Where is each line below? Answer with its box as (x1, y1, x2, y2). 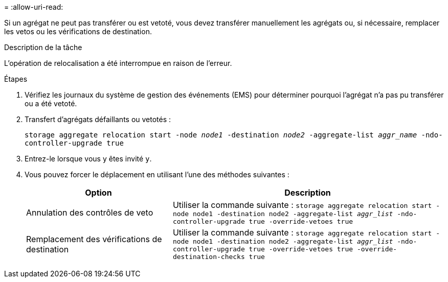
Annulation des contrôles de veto (26, 207, 153, 218)
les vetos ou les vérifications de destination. (4, 27, 152, 36)
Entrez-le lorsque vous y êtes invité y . (25, 154, 152, 163)
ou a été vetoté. (25, 99, 77, 108)
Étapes (4, 75, 28, 83)
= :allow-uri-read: (4, 3, 63, 11)
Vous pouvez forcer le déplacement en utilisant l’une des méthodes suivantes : (25, 170, 289, 179)
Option (85, 187, 112, 198)
